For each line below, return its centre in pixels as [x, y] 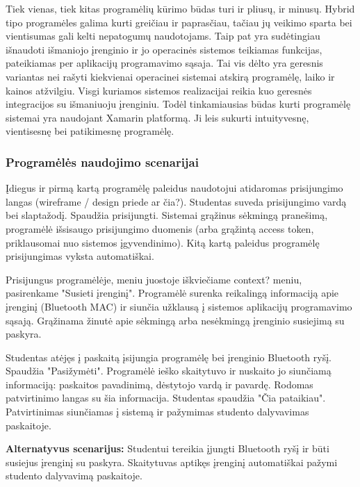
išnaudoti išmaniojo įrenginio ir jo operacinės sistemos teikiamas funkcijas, [164, 49]
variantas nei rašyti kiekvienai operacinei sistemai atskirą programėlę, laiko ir [170, 76]
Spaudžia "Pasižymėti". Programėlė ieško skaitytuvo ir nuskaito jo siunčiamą [169, 371]
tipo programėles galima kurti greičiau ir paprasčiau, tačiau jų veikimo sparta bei [179, 22]
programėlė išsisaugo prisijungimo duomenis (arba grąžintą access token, [160, 228]
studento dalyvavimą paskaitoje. [74, 476]
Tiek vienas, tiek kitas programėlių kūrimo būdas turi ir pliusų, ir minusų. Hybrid [180, 8]
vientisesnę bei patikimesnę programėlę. [90, 131]
